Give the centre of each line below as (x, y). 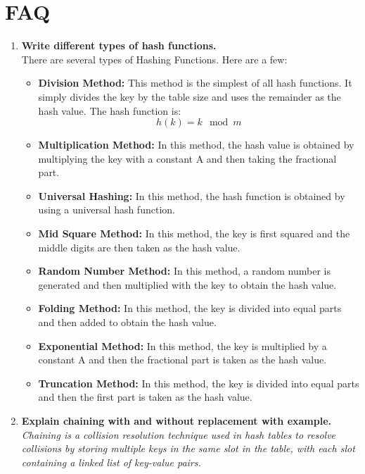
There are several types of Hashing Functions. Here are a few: (154, 59)
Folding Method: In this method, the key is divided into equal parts (190, 308)
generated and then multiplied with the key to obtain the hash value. (187, 284)
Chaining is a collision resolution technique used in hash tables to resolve (179, 434)
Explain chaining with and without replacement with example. (176, 420)
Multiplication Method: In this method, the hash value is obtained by (196, 145)
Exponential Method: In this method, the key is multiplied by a (182, 345)
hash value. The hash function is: (110, 110)
